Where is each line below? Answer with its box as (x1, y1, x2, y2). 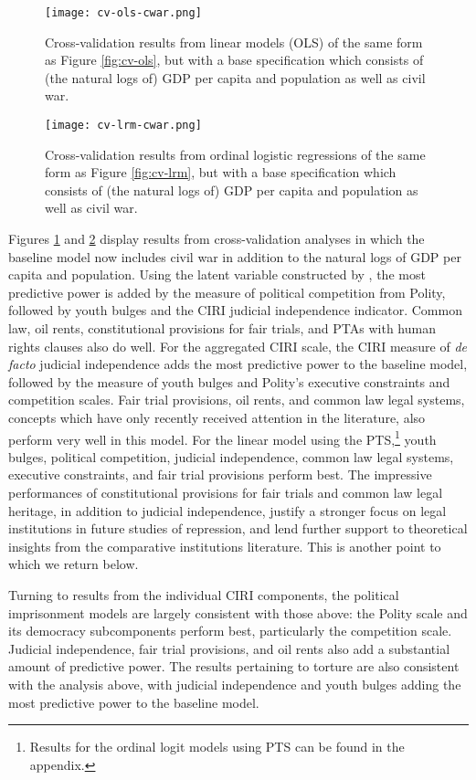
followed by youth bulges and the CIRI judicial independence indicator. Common (8, 300, 462, 320)
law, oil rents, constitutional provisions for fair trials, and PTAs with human (8, 319, 436, 338)
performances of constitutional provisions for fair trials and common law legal (8, 483, 443, 502)
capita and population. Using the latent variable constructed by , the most (8, 265, 426, 284)
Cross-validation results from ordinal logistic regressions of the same (45, 144, 426, 163)
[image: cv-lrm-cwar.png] (45, 119, 202, 132)
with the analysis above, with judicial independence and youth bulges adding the (8, 674, 461, 693)
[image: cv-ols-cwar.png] (45, 6, 202, 19)
